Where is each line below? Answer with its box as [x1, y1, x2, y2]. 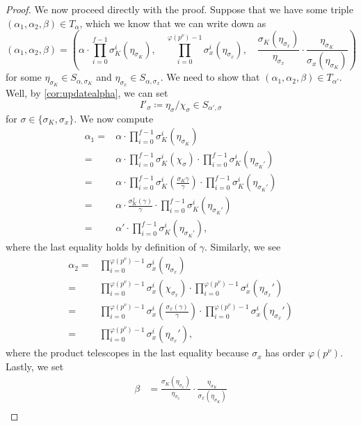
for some [6, 70, 42, 84]
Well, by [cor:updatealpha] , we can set [6, 86, 168, 100]
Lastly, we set [6, 358, 64, 373]
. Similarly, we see [204, 239, 281, 254]
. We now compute [74, 111, 154, 125]
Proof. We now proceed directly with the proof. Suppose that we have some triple [6, 2, 353, 16]
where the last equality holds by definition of [6, 239, 196, 254]
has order [265, 345, 305, 360]
